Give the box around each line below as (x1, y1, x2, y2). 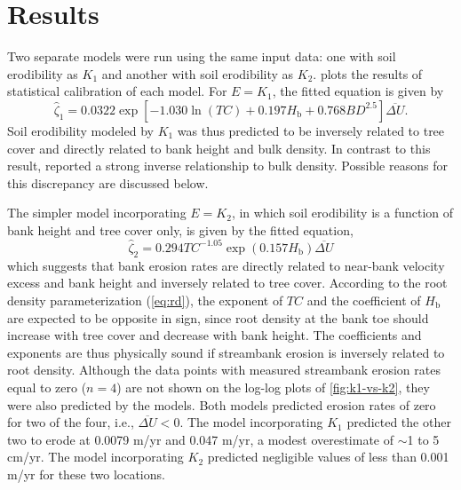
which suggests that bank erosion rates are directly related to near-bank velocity (7, 256, 445, 274)
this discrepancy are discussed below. (7, 173, 209, 192)
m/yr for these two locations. (7, 464, 165, 483)
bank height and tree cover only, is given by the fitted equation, (7, 220, 354, 239)
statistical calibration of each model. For (7, 82, 227, 100)
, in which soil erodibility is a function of (231, 203, 454, 222)
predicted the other (346, 413, 451, 431)
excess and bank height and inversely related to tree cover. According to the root (7, 273, 448, 292)
